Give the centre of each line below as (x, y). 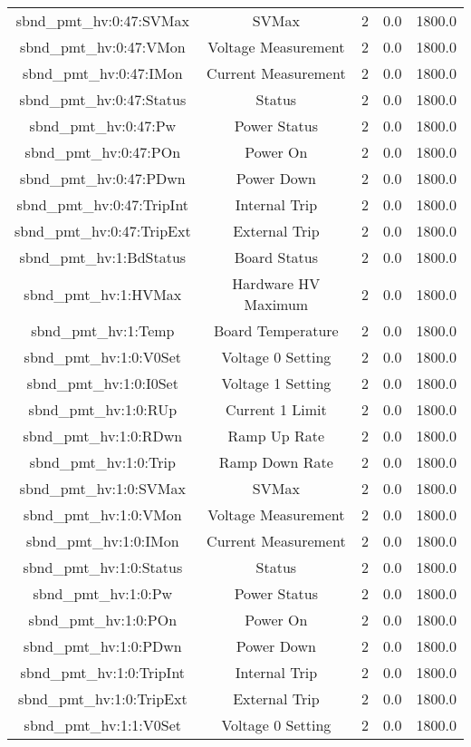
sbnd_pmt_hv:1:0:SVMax (102, 488)
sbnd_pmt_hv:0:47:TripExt (103, 231)
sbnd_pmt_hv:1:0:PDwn (102, 646)
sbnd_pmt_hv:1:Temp (103, 330)
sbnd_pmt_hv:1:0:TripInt (103, 672)
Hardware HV (276, 283)
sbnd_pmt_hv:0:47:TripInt (103, 204)
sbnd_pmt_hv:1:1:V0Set (103, 725)
